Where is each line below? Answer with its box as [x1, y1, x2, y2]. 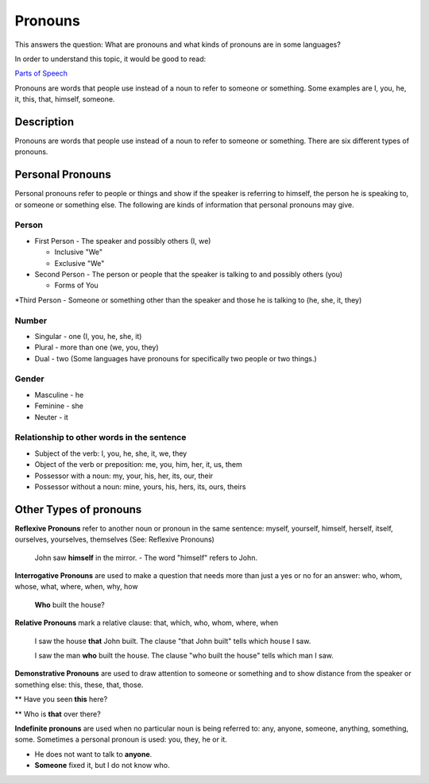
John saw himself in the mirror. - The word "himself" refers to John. [34, 553, 258, 562]
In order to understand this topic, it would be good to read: [14, 54, 207, 64]
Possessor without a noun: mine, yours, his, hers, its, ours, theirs [34, 481, 246, 492]
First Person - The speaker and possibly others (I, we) [34, 236, 211, 245]
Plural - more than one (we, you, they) [34, 342, 159, 353]
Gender [14, 373, 44, 384]
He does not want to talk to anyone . [34, 749, 153, 758]
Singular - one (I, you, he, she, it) [34, 331, 142, 341]
